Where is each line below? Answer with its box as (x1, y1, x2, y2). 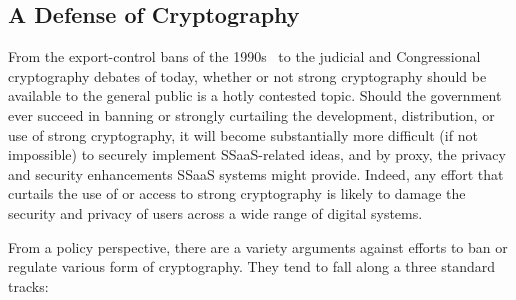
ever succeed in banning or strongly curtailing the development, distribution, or (8, 104, 495, 125)
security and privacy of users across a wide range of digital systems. (8, 202, 423, 223)
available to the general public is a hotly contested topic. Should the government (8, 85, 502, 106)
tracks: (8, 275, 49, 296)
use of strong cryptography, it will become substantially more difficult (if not (8, 124, 478, 145)
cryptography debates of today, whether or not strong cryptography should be (8, 65, 487, 86)
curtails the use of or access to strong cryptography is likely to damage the (8, 183, 466, 204)
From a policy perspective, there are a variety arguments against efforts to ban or (8, 236, 508, 257)
